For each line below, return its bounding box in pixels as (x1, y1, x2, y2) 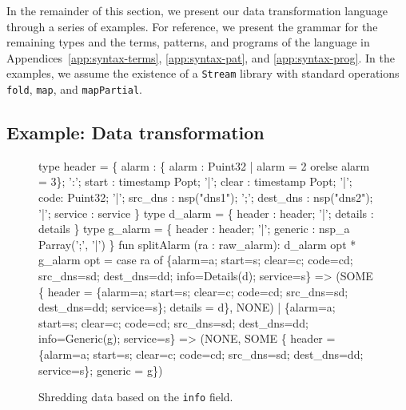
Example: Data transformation (6, 120, 265, 145)
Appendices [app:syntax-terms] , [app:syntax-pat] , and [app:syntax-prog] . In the (6, 49, 395, 66)
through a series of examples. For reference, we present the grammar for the (6, 18, 378, 34)
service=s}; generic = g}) (38, 361, 163, 378)
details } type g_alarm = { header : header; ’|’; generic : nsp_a (38, 220, 350, 237)
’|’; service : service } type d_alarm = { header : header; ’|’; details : (38, 204, 374, 221)
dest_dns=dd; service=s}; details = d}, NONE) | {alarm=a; (38, 299, 336, 316)
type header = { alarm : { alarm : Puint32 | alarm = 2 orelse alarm (38, 157, 370, 174)
